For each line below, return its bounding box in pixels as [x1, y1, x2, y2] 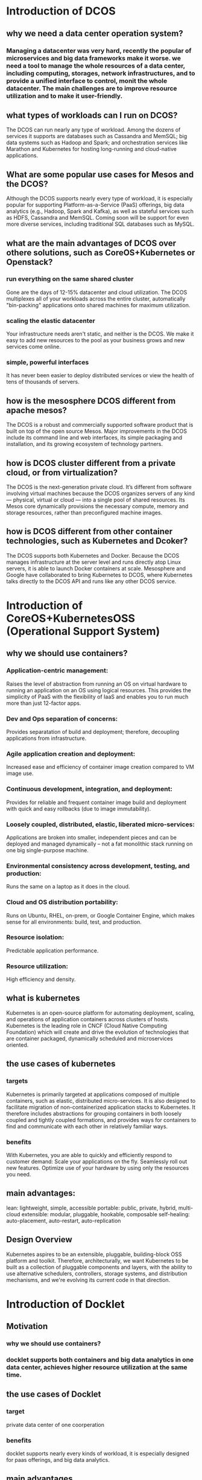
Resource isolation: [6, 933, 65, 942]
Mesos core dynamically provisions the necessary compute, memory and [6, 503, 189, 510]
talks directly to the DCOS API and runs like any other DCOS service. [6, 578, 177, 585]
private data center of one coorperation [6, 1421, 104, 1428]
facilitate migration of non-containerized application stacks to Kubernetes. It [6, 1103, 196, 1111]
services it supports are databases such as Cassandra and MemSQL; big [6, 133, 188, 140]
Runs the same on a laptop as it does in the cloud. [6, 883, 130, 890]
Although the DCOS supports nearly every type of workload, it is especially [6, 195, 193, 202]
